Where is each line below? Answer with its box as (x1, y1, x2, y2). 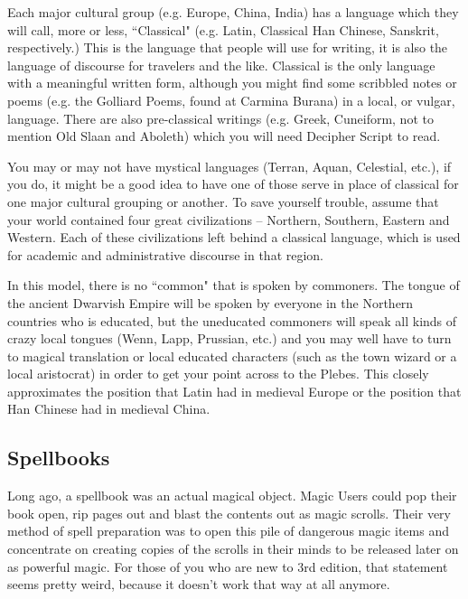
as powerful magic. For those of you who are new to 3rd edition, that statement (7, 557, 448, 576)
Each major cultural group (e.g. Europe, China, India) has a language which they (7, 3, 459, 21)
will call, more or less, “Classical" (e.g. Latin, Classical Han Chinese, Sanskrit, (7, 20, 439, 39)
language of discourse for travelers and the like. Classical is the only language (7, 55, 435, 74)
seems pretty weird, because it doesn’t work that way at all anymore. (7, 575, 390, 594)
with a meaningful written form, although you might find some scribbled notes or (7, 73, 457, 92)
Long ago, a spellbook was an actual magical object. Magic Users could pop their (7, 486, 457, 505)
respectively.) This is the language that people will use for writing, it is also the (7, 38, 448, 57)
